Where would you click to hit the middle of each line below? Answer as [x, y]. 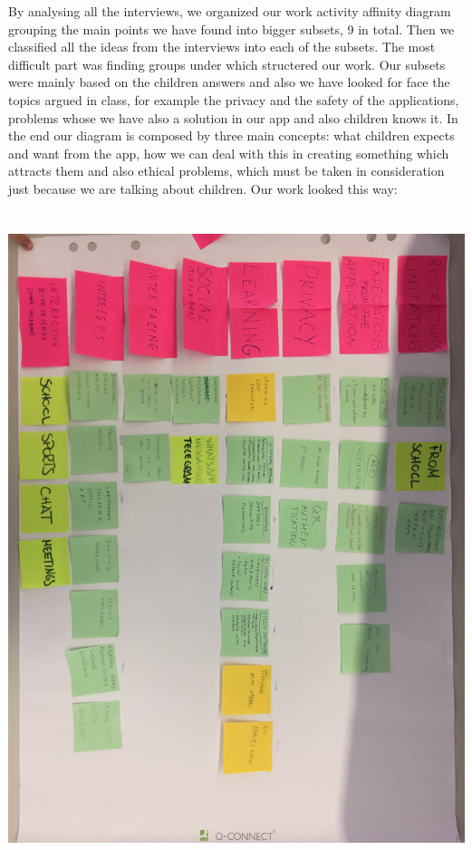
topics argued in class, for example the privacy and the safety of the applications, [234, 99]
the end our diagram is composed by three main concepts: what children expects [231, 135]
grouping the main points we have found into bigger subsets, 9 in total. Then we [231, 29]
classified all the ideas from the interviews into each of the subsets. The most [222, 47]
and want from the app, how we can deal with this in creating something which [229, 153]
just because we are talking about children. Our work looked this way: [203, 188]
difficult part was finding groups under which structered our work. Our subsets [227, 64]
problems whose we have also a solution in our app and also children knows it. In [233, 117]
